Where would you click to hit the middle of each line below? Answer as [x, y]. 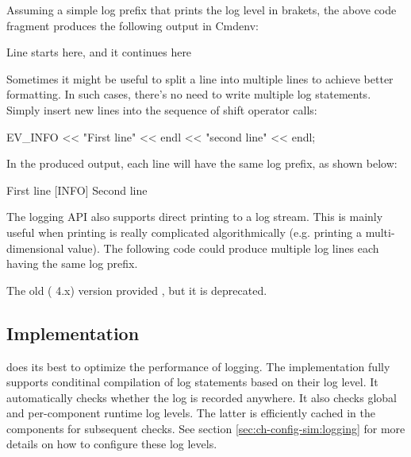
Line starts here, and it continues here [99, 52]
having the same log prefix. [72, 263]
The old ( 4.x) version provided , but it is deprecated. [137, 290]
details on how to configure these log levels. [112, 444]
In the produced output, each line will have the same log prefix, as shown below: [202, 163]
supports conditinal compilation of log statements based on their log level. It [192, 382]
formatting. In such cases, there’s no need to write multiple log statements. [189, 94]
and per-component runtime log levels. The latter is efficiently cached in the [191, 413]
